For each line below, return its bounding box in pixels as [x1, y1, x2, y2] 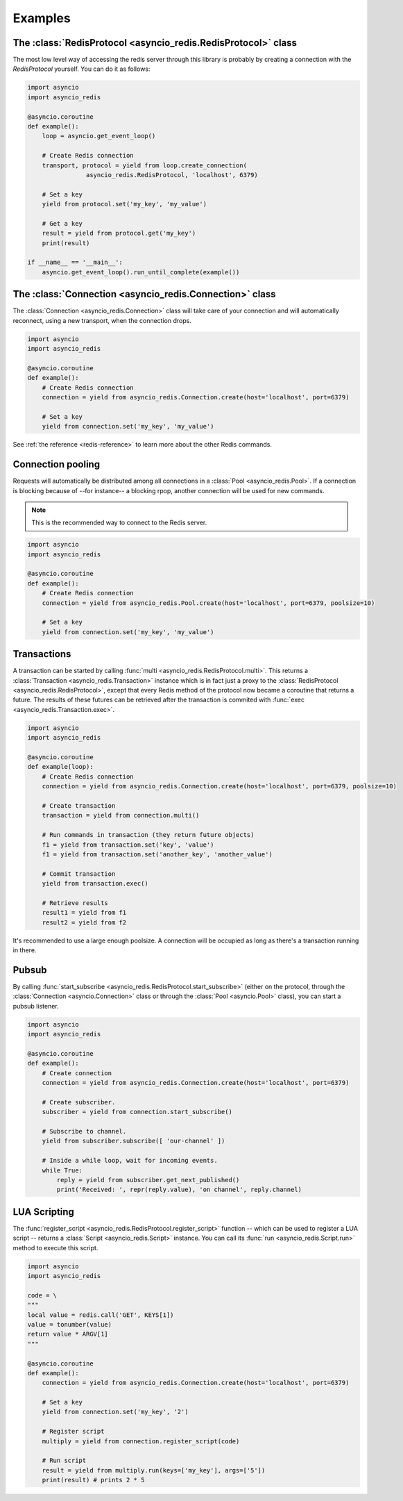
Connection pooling [12, 458, 101, 470]
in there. [12, 946, 37, 954]
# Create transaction [42, 802, 116, 809]
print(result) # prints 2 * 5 [42, 1476, 145, 1484]
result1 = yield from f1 [42, 909, 127, 917]
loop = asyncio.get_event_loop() [42, 132, 156, 140]
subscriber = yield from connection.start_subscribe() [42, 1108, 232, 1116]
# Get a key [42, 219, 83, 227]
